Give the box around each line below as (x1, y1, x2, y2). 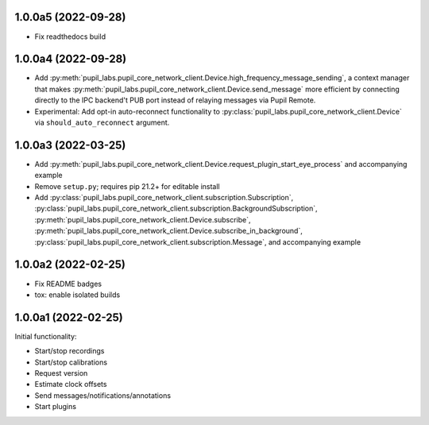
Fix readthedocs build (34, 32, 106, 41)
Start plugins (34, 402, 77, 411)
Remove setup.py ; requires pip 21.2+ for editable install (34, 181, 220, 191)
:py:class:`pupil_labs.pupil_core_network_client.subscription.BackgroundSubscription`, (34, 203, 318, 214)
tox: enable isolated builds (34, 290, 121, 299)
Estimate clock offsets (34, 380, 107, 389)
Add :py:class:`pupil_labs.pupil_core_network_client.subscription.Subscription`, (34, 193, 294, 203)
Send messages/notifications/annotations (34, 390, 171, 400)
